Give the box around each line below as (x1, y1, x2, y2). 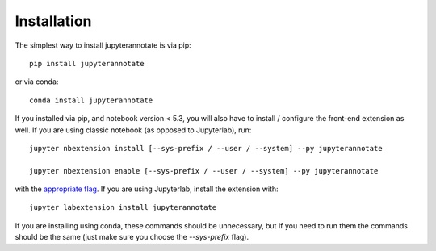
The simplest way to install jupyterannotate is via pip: (15, 40, 191, 50)
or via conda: (15, 77, 59, 86)
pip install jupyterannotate (29, 59, 145, 68)
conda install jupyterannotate (29, 95, 153, 105)
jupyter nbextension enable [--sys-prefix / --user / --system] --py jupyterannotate (29, 166, 379, 175)
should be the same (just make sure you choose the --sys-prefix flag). (15, 232, 249, 242)
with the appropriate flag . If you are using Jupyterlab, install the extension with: (15, 184, 279, 194)
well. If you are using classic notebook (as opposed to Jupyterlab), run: (15, 125, 252, 135)
